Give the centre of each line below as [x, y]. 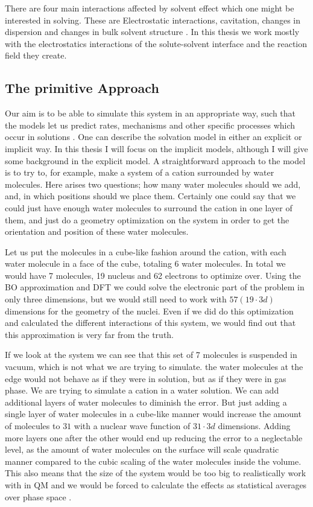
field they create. [36, 55]
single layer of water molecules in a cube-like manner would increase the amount [153, 414]
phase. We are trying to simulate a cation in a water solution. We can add [142, 390]
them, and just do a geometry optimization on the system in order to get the [147, 219]
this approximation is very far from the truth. [89, 334]
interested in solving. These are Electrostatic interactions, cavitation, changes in [153, 20]
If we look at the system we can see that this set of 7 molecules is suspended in [151, 355]
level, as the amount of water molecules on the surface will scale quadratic [142, 449]
